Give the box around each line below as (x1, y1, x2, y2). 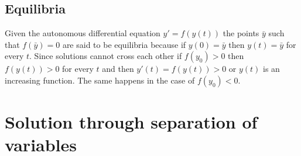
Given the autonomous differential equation (5, 27, 160, 39)
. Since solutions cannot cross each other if (29, 50, 182, 62)
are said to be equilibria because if (62, 38, 186, 50)
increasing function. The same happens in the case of (5, 74, 195, 86)
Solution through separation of (5, 110, 258, 134)
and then (102, 63, 134, 75)
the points (223, 27, 259, 39)
